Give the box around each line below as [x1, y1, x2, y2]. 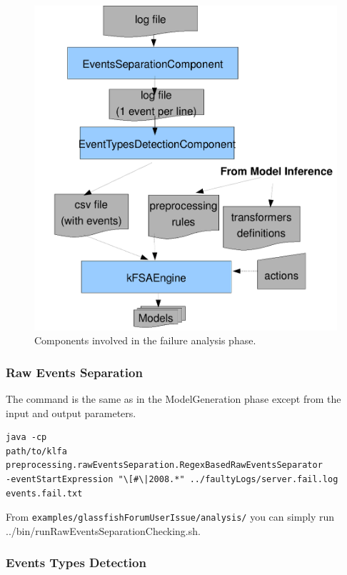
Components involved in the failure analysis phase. [34, 333, 256, 348]
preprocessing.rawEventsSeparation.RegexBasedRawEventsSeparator [6, 460, 323, 471]
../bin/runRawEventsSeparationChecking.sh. [6, 523, 201, 538]
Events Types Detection [6, 554, 146, 571]
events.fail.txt [6, 488, 83, 499]
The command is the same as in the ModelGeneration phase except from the [6, 391, 341, 406]
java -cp [6, 432, 47, 443]
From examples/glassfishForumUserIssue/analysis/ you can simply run [6, 509, 335, 524]
